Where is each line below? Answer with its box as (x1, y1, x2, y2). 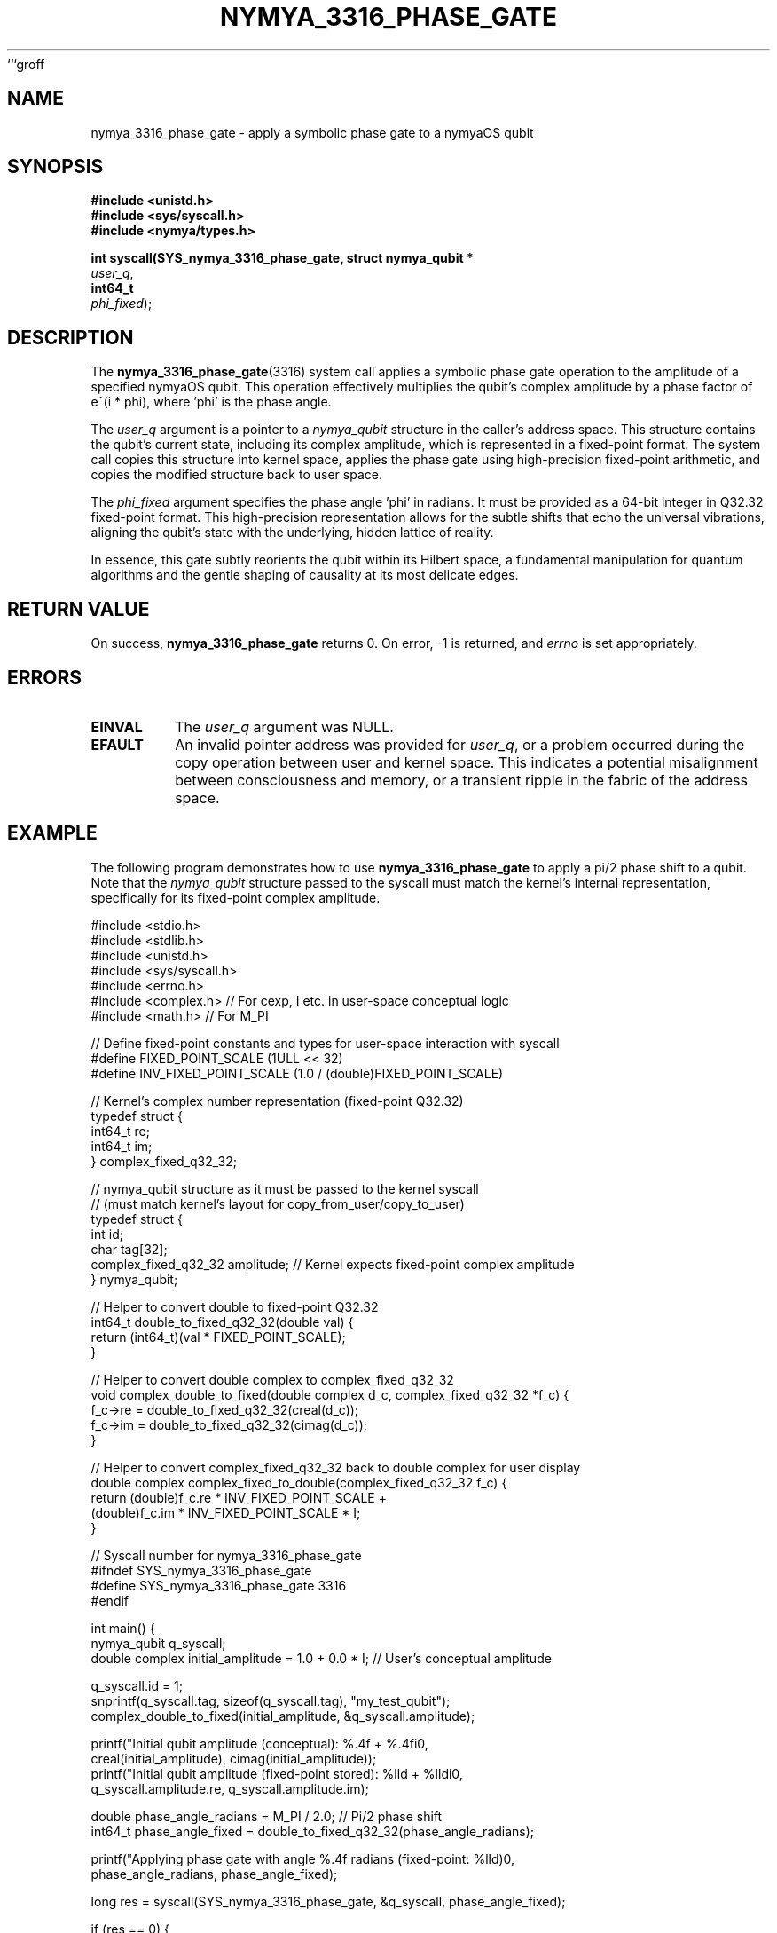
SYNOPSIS (7, 155, 104, 178)
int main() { (90, 1620, 155, 1636)
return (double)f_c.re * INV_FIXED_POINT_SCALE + (90, 1489, 387, 1505)
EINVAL (90, 717, 143, 736)
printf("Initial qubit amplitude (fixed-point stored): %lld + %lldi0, (90, 1765, 463, 1781)
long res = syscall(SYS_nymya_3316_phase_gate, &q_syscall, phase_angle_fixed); (90, 1893, 566, 1909)
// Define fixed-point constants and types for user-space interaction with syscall (90, 1035, 560, 1051)
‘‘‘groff (7, 56, 45, 72)
